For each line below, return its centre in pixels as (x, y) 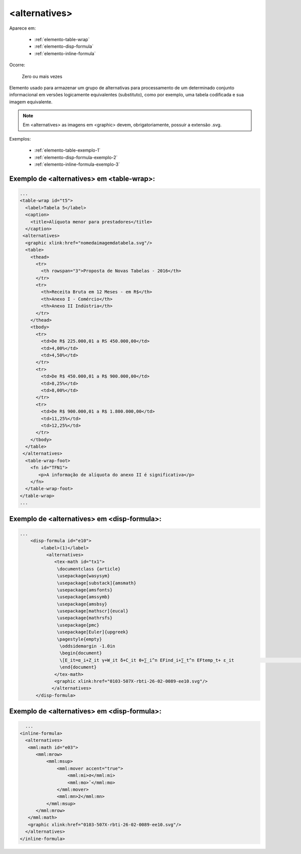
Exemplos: (20, 139)
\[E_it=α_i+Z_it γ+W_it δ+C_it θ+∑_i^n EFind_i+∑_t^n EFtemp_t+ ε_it (147, 660)
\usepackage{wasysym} (84, 576)
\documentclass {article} (89, 569)
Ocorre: (17, 65)
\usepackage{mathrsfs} (85, 618)
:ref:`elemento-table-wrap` (62, 39)
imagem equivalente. (31, 102)
